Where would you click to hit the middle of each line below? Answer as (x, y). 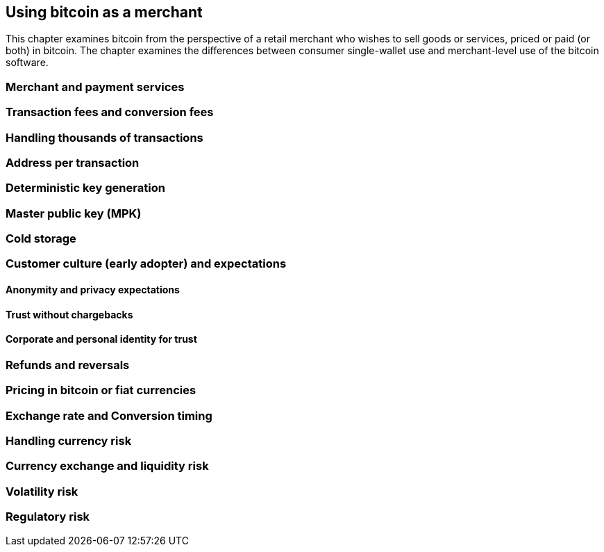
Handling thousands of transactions (104, 137)
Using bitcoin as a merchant (104, 12)
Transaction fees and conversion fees (110, 112)
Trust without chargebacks (69, 314)
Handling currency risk (69, 440)
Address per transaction (73, 162)
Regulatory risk (48, 517)
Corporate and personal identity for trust (101, 339)
